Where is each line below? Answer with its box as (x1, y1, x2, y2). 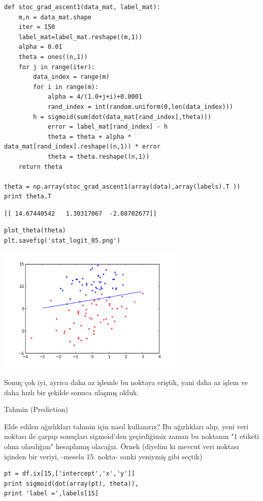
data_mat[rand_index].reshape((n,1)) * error (4, 143, 160, 151)
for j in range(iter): (18, 63, 95, 71)
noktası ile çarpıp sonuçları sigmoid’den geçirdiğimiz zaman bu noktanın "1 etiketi (4, 431, 259, 441)
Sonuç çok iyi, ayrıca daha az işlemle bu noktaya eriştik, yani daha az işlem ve (4, 377, 248, 388)
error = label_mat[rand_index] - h (47, 123, 168, 131)
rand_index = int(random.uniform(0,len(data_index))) (47, 103, 234, 110)
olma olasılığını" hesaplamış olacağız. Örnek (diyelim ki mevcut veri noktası (4, 440, 239, 451)
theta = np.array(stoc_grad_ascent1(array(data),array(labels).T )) (4, 183, 241, 190)
